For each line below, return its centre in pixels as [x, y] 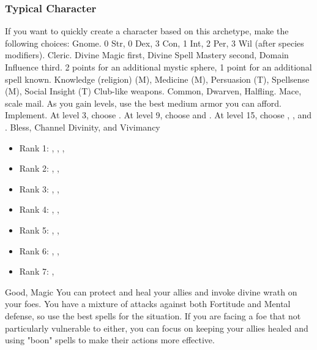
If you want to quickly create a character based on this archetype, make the [147, 31]
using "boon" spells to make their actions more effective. [110, 340]
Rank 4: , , [39, 209]
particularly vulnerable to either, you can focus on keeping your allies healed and [157, 328]
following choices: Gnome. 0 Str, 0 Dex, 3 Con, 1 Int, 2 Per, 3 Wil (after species [155, 43]
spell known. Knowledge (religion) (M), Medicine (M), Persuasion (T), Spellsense [157, 79]
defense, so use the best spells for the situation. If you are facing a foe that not [153, 315]
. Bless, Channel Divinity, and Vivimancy [83, 127]
